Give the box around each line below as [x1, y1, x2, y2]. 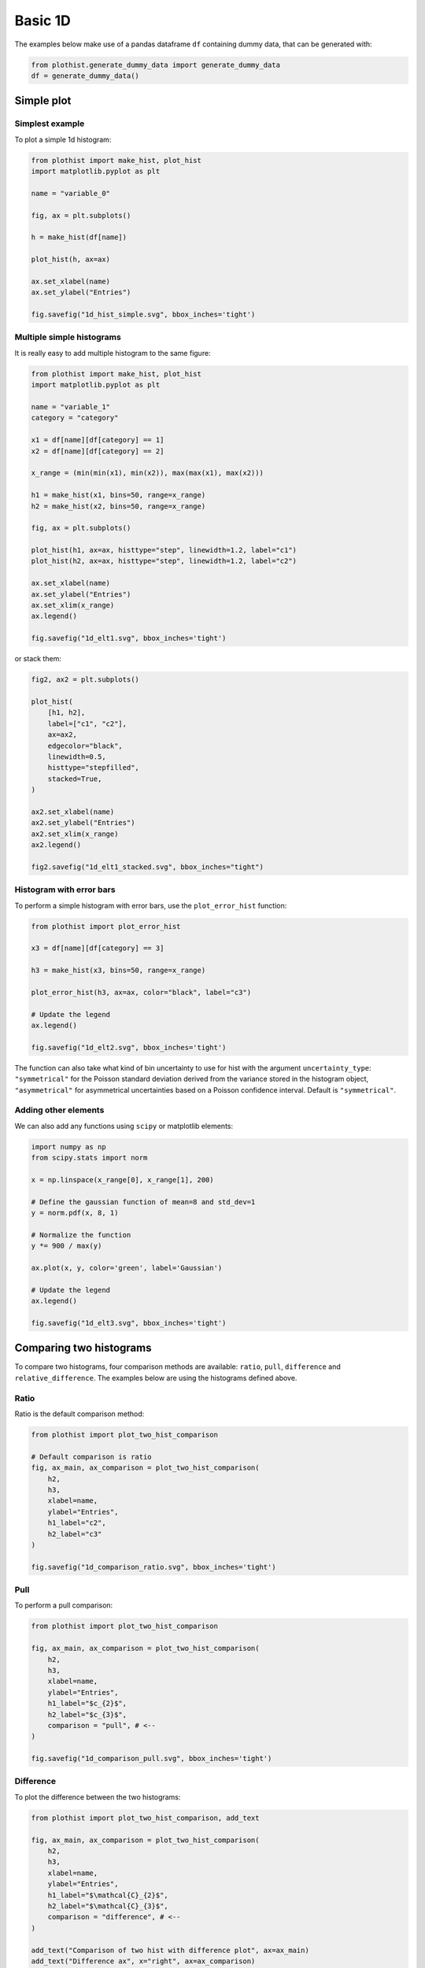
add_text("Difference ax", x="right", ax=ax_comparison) [31, 1956, 256, 1966]
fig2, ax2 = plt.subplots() [31, 675, 139, 684]
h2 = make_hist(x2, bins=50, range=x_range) [31, 501, 206, 511]
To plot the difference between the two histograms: [14, 1792, 181, 1802]
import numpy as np [31, 1142, 106, 1151]
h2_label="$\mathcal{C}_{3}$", [47, 1901, 168, 1911]
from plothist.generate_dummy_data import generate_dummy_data [31, 60, 281, 69]
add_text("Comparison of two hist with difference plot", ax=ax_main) [31, 1945, 310, 1955]
